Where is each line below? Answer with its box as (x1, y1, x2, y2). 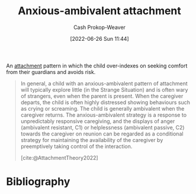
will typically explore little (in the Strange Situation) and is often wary (20, 86, 188, 93)
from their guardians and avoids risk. (6, 68, 96, 75)
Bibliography (6, 175, 70, 189)
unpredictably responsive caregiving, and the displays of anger (20, 117, 175, 125)
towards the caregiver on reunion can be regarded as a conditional (20, 130, 184, 137)
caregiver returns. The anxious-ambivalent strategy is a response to (20, 111, 187, 118)
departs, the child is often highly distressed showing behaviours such (20, 99, 191, 106)
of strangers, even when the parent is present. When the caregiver (20, 92, 184, 99)
